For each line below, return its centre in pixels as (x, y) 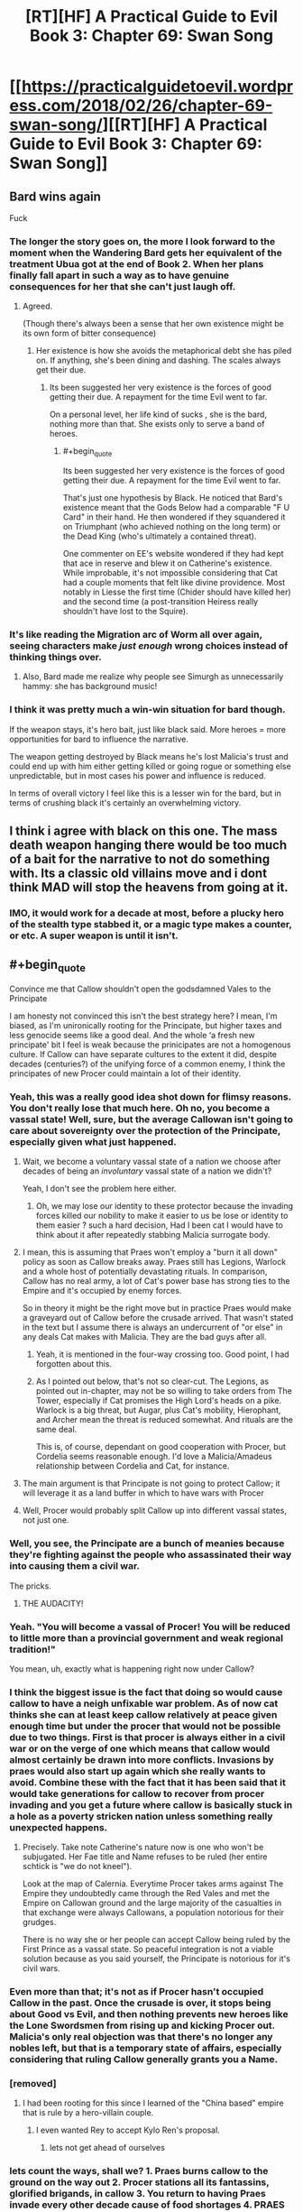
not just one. (46, 1520)
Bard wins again (55, 196)
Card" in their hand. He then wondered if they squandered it (174, 517)
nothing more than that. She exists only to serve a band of (157, 424)
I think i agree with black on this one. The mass (143, 831)
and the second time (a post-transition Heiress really (161, 602)
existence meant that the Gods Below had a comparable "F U (176, 508)
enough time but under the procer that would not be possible (145, 1726)
